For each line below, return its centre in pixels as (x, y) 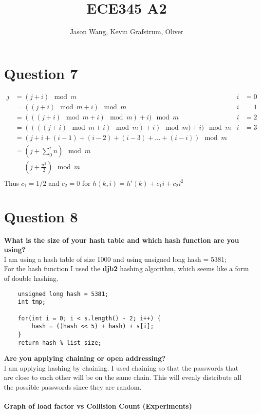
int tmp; (32, 302)
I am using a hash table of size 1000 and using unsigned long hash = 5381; (115, 259)
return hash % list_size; (60, 343)
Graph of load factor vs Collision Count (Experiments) (98, 406)
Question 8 (41, 216)
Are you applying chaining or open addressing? (85, 358)
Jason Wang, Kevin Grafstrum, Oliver (127, 31)
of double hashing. (31, 278)
